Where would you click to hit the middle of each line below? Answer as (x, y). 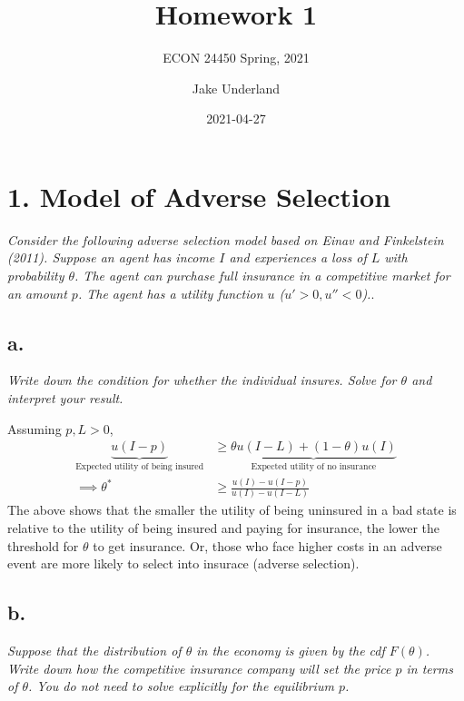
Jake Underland (236, 88)
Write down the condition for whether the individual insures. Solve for (202, 380)
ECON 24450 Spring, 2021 (236, 58)
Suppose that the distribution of (94, 650)
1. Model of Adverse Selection (199, 196)
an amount (37, 293)
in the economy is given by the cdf (291, 650)
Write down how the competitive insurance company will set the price (199, 668)
